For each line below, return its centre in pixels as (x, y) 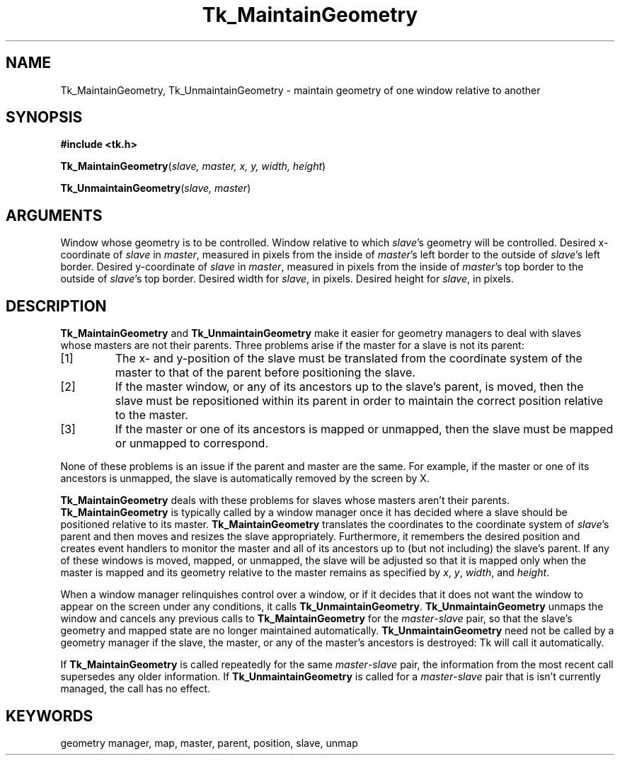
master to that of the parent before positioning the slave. (265, 373)
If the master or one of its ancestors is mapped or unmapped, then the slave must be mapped (364, 429)
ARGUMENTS (54, 215)
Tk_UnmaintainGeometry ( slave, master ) (156, 188)
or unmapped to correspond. (191, 444)
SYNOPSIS (44, 118)
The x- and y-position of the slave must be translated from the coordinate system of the (349, 359)
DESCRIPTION (56, 306)
